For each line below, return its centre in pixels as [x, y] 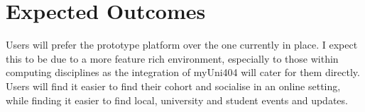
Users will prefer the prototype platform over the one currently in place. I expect [182, 45]
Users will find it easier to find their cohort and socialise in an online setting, [173, 86]
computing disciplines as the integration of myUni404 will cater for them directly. [183, 72]
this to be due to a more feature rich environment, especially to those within [172, 58]
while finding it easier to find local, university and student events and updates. [177, 100]
